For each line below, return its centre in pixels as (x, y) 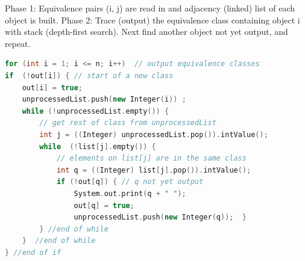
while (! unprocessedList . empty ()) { (96, 111)
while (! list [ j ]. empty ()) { (98, 146)
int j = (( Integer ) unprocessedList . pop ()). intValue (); (154, 134)
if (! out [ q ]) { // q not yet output (130, 182)
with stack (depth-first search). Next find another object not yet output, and (146, 32)
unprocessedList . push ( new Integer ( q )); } (160, 217)
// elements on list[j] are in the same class (151, 158)
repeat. (18, 43)
